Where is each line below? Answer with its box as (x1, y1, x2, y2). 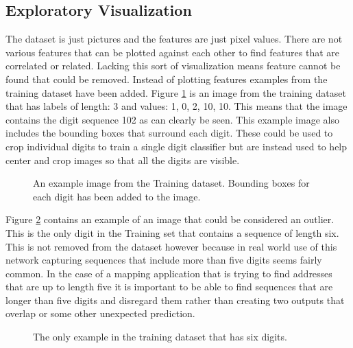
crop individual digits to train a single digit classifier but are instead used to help (5, 139, 348, 153)
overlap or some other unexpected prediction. (5, 306, 195, 321)
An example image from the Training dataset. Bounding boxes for (33, 176, 310, 190)
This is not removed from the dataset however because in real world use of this (5, 239, 337, 253)
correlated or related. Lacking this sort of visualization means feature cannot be (5, 58, 341, 73)
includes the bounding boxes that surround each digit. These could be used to (5, 126, 333, 140)
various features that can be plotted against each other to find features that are (5, 45, 340, 59)
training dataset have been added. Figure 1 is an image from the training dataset (5, 85, 346, 100)
